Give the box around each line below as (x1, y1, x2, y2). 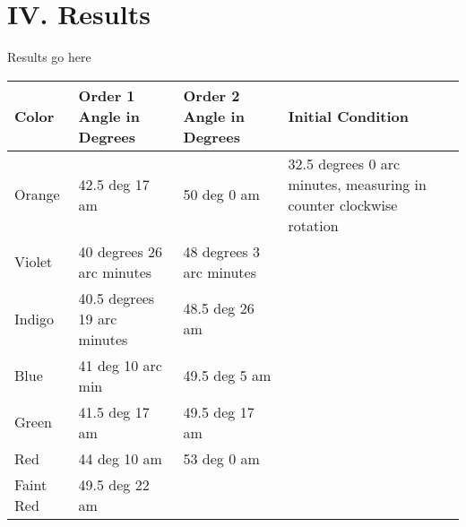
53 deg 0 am (183, 447, 260, 469)
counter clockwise (288, 194, 398, 215)
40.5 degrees (78, 287, 155, 308)
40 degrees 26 (78, 240, 163, 262)
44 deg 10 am (78, 447, 162, 469)
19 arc (78, 307, 117, 329)
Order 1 (78, 84, 135, 106)
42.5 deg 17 (78, 173, 150, 194)
